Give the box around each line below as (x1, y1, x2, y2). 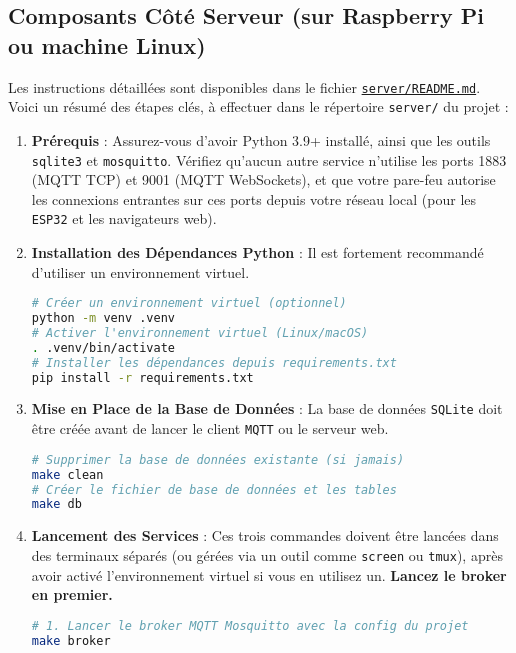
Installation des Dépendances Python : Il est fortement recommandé (31, 242, 484, 262)
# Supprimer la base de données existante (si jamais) (31, 452, 405, 467)
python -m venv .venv (31, 311, 175, 326)
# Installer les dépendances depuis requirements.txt (31, 355, 397, 370)
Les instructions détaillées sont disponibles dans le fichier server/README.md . (8, 76, 481, 97)
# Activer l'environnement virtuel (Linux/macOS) (31, 325, 369, 340)
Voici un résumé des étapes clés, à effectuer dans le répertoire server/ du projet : (8, 96, 509, 117)
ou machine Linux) (8, 29, 206, 60)
